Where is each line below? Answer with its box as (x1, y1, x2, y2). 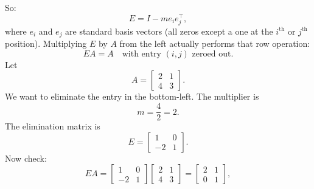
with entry (122, 49, 161, 58)
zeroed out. (192, 49, 234, 58)
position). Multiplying (5, 37, 87, 50)
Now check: (5, 151, 47, 164)
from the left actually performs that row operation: (119, 37, 310, 50)
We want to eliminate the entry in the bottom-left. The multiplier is (5, 90, 259, 103)
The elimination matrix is (5, 120, 100, 132)
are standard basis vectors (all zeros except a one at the (65, 24, 273, 37)
